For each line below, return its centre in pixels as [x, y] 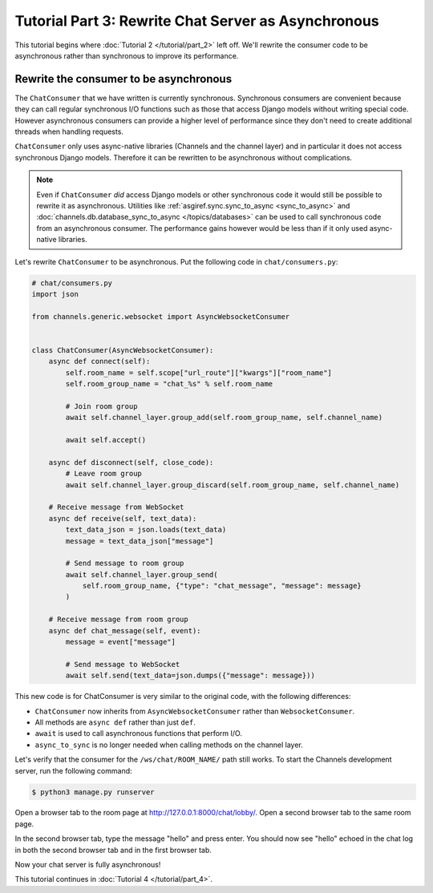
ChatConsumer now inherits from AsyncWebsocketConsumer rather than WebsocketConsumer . [195, 711]
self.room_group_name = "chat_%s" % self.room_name [169, 384]
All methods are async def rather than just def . [115, 722]
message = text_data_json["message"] [140, 541]
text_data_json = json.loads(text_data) [146, 530]
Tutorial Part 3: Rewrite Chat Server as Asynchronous [197, 21]
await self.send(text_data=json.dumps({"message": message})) [190, 676]
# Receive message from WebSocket [116, 507]
